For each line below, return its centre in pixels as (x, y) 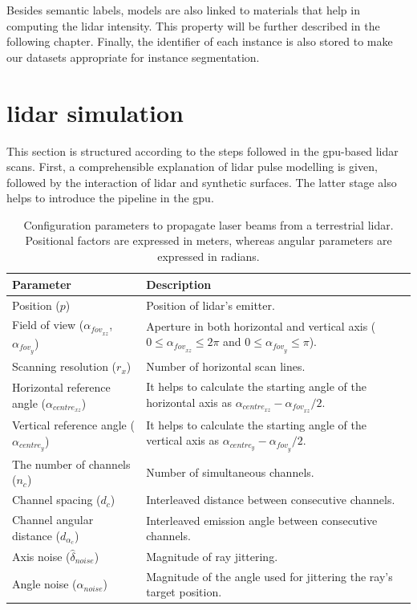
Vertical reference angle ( (73, 425)
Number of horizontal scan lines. (226, 366)
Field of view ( (48, 325)
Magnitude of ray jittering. (212, 556)
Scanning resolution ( (65, 366)
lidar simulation (95, 112)
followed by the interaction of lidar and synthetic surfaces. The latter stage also (202, 182)
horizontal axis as (189, 402)
